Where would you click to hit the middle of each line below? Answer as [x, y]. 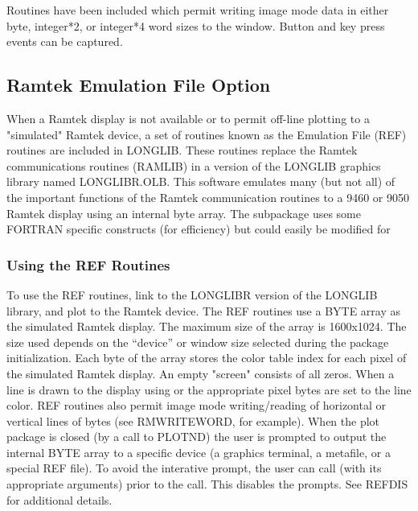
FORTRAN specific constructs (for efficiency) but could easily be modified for [199, 229]
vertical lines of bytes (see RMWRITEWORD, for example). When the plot [193, 420]
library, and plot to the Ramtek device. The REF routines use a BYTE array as [204, 310]
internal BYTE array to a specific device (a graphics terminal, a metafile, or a [199, 452]
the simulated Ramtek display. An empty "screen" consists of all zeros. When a [201, 373]
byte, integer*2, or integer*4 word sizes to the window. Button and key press [196, 25]
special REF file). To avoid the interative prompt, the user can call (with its [194, 468]
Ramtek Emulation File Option [139, 85]
